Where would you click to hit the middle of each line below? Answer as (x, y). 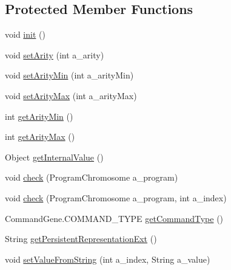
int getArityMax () (40, 137)
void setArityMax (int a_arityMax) (71, 95)
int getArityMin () (39, 116)
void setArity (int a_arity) (55, 54)
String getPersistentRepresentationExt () (81, 239)
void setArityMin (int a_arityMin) (69, 75)
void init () (25, 34)
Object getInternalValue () (54, 157)
